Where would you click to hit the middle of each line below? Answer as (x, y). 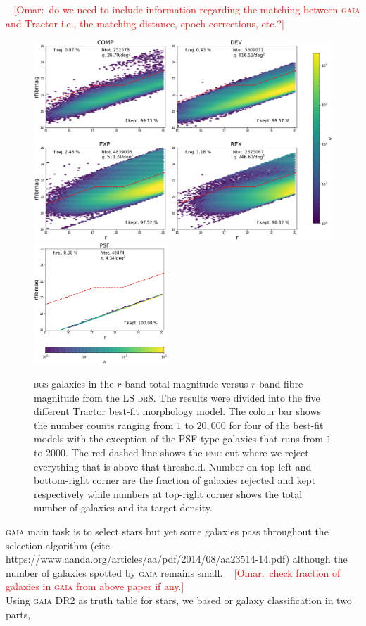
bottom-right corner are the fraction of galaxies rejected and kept (175, 480)
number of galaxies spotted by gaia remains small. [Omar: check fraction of (173, 572)
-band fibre (279, 384)
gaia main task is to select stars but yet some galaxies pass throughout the (167, 531)
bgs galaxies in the (74, 384)
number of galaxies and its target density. (123, 507)
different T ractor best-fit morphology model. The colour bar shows (178, 411)
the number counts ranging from (104, 424)
